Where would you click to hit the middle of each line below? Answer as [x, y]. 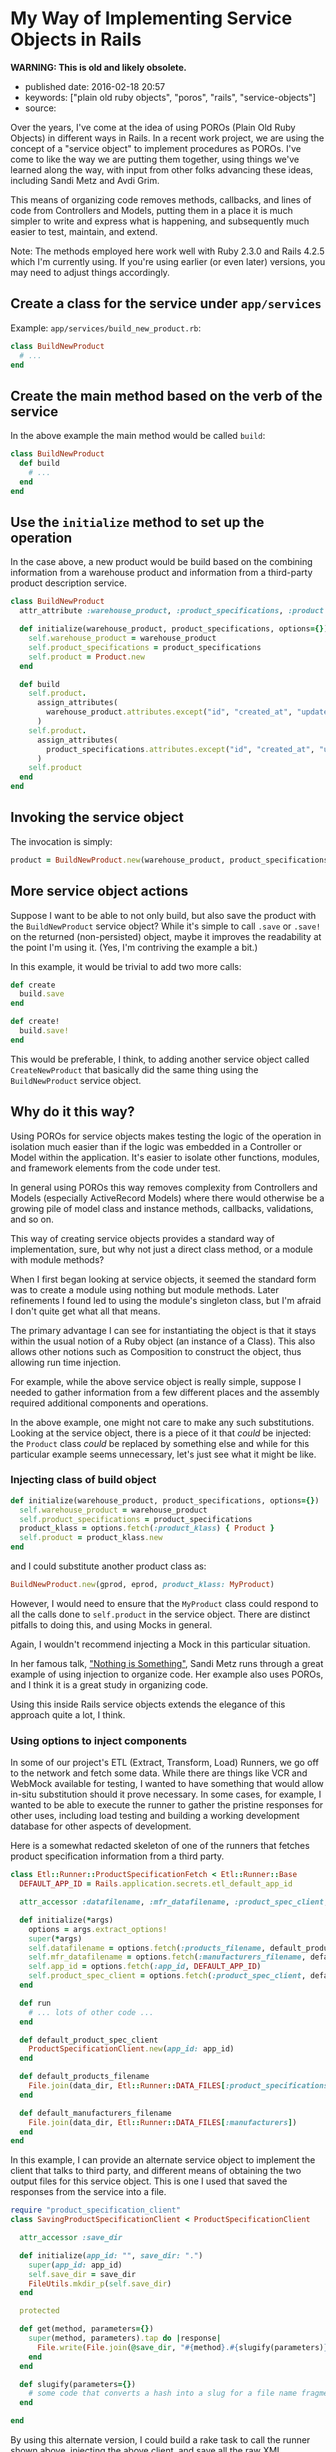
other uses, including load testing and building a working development [155, 1816]
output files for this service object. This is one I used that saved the [149, 2181]
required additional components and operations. [109, 1403]
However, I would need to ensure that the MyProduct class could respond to [164, 1603]
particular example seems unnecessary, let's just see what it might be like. [163, 1454]
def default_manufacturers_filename [95, 2113]
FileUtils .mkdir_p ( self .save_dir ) [100, 2283]
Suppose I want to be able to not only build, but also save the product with [163, 915]
